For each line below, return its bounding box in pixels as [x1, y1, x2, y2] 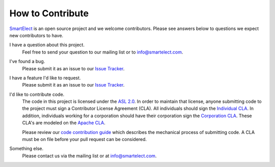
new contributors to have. [9, 32, 64, 38]
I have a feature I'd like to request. [9, 74, 81, 81]
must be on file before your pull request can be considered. [22, 136, 147, 143]
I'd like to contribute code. [9, 91, 65, 97]
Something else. [9, 146, 43, 152]
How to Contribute [9, 8, 89, 19]
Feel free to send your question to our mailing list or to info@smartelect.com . [22, 49, 183, 55]
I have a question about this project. [9, 42, 85, 48]
